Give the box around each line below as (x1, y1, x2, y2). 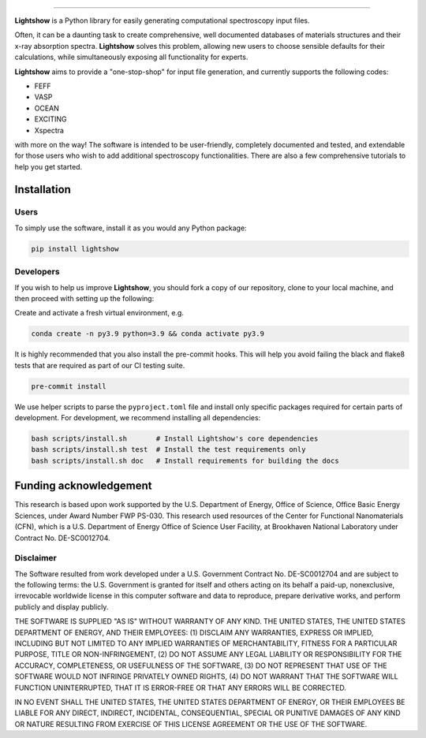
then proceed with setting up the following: (14, 293, 155, 303)
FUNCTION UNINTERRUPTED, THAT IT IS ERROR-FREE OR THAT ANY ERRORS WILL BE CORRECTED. (14, 683, 347, 692)
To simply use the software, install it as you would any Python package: (14, 223, 248, 233)
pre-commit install (31, 382, 106, 390)
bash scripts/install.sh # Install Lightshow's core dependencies (31, 434, 319, 443)
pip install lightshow (31, 244, 119, 253)
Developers (14, 266, 60, 278)
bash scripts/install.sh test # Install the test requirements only (31, 445, 306, 454)
